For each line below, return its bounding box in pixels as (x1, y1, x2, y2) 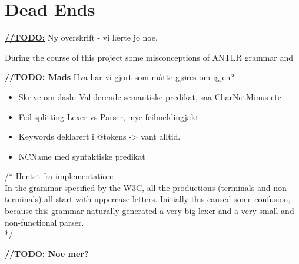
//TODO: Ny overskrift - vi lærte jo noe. (5, 31, 158, 44)
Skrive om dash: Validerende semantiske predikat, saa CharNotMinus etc (18, 90, 282, 103)
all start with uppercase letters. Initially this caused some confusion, (44, 193, 291, 205)
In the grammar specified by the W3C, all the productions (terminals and (5, 181, 271, 193)
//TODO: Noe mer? (5, 247, 89, 259)
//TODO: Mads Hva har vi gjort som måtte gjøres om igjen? (5, 71, 235, 83)
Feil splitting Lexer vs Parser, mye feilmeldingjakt (18, 110, 199, 123)
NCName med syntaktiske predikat (18, 150, 145, 162)
